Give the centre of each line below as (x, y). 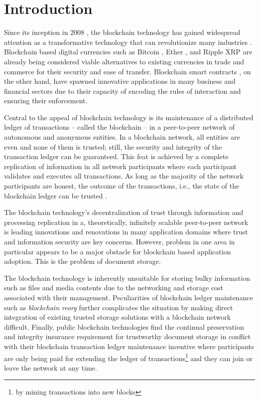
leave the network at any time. (51, 367)
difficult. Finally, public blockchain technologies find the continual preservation (124, 326)
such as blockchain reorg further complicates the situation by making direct (119, 307)
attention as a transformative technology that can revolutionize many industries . (128, 42)
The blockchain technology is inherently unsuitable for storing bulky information (127, 278)
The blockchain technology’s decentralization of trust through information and (124, 212)
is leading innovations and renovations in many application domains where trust (126, 232)
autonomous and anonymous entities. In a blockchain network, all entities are (122, 137)
